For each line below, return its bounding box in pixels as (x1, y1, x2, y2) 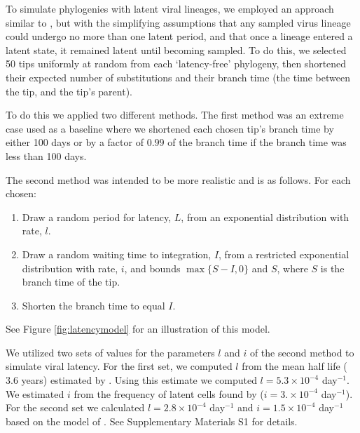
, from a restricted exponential (219, 246, 349, 261)
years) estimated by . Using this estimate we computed (21, 373, 257, 387)
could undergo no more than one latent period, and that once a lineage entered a (6, 29, 353, 44)
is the (320, 260, 345, 275)
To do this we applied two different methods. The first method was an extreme (6, 107, 344, 122)
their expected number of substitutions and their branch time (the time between (6, 69, 350, 84)
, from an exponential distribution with (181, 209, 349, 224)
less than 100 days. (6, 148, 87, 163)
